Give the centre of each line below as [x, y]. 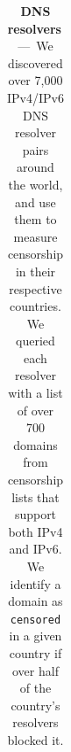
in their [35, 271]
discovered [35, 62]
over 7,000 [35, 80]
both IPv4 [35, 531]
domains [35, 444]
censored [35, 620]
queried [35, 341]
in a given [35, 636]
